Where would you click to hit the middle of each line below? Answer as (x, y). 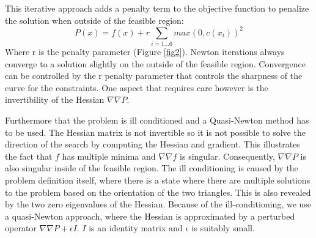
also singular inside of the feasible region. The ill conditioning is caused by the (152, 168)
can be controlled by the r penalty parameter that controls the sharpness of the (154, 76)
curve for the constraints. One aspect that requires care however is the (137, 87)
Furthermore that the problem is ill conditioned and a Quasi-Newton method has (157, 120)
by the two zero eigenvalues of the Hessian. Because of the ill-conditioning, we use (158, 204)
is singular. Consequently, (227, 156)
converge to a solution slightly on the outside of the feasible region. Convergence (155, 63)
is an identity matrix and (136, 228)
